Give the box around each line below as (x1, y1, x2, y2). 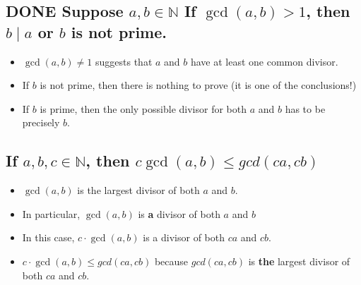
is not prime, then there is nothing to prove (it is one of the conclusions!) (40, 78, 357, 92)
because (154, 253, 189, 268)
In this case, (22, 230, 75, 245)
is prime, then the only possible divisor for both (40, 101, 247, 116)
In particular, (22, 206, 81, 221)
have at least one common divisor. (190, 54, 338, 68)
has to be (285, 101, 326, 116)
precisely (22, 115, 60, 130)
